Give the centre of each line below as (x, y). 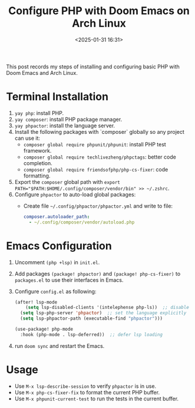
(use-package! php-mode (44, 329)
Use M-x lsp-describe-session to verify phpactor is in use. (85, 386)
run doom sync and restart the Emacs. (60, 346)
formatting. (37, 176)
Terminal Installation (57, 97)
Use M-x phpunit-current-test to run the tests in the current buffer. (96, 399)
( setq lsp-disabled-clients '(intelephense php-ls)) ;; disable (108, 308)
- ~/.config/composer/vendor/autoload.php (82, 222)
